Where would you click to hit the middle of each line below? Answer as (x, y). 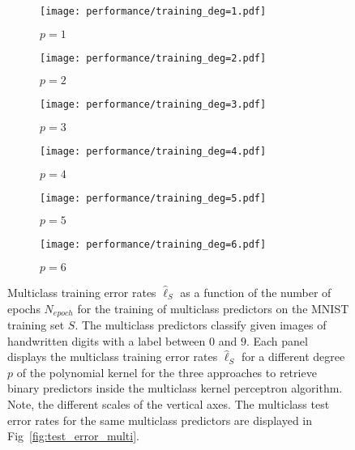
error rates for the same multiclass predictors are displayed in (160, 420)
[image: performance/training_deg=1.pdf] (153, 11)
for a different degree (293, 357)
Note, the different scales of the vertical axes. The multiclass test (169, 403)
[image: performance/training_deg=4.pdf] (153, 151)
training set (36, 324)
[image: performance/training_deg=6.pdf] (153, 245)
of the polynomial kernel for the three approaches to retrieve (167, 372)
